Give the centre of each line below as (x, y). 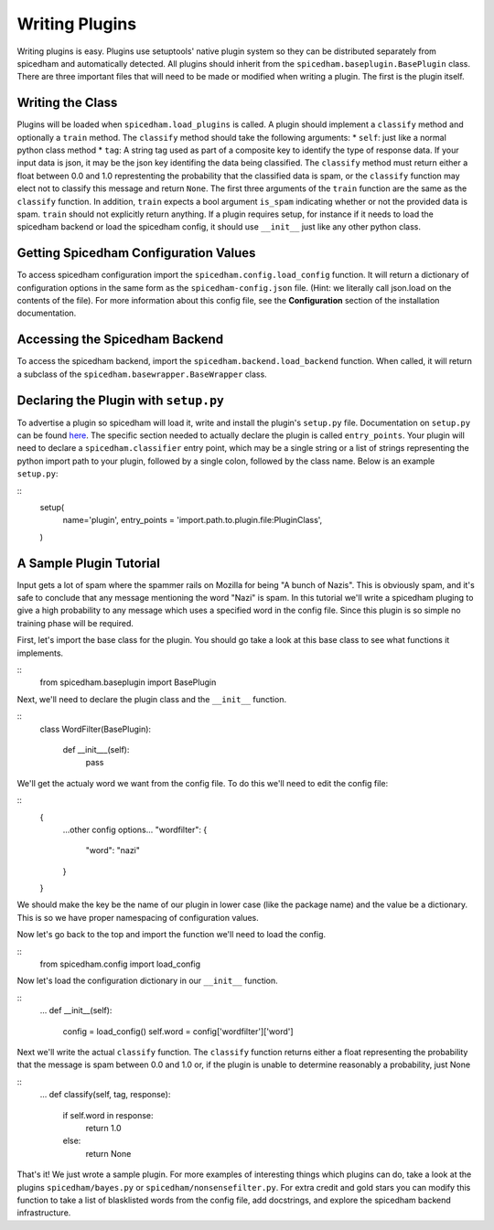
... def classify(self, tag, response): (105, 1095)
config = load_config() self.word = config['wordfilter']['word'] (178, 1031)
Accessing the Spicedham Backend (120, 340)
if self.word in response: (108, 1115)
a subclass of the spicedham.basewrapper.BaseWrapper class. (142, 374)
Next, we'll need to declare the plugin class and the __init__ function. (152, 699)
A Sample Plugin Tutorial (88, 563)
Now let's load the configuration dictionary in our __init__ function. (147, 981)
